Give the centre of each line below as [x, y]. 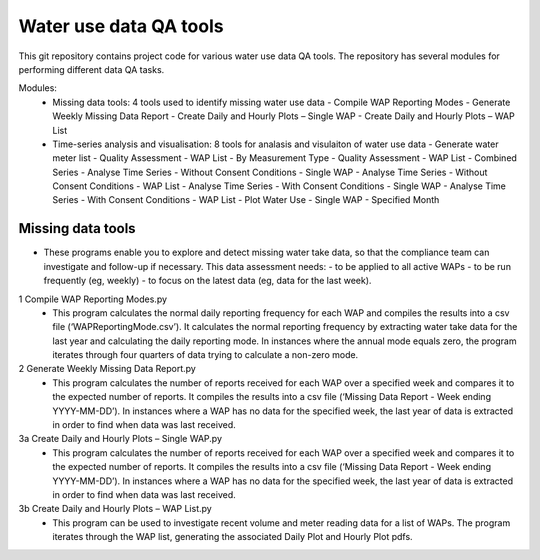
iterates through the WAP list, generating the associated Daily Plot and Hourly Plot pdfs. [233, 537]
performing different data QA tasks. [91, 69]
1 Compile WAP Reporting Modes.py [93, 299]
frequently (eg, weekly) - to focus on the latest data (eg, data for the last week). [207, 281]
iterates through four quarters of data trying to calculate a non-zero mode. [205, 355]
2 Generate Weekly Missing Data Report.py [107, 369]
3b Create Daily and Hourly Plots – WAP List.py [115, 509]
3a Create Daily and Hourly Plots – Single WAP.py [120, 439]
